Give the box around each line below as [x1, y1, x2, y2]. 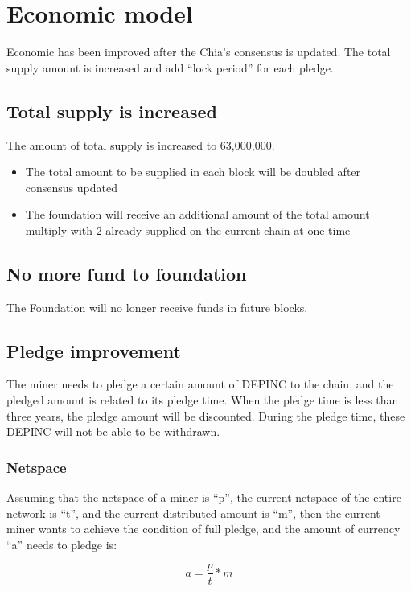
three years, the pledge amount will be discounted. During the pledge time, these [6, 407, 405, 424]
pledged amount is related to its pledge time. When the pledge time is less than [6, 392, 399, 408]
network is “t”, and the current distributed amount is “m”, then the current [6, 504, 380, 521]
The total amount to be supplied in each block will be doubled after [25, 163, 361, 180]
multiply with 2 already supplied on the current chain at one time [25, 221, 351, 238]
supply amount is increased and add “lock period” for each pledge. [6, 59, 334, 76]
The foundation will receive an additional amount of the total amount [25, 206, 370, 223]
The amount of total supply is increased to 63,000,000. [6, 136, 275, 153]
